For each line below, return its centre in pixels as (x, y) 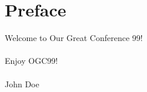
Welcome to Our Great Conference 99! (74, 38)
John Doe (22, 84)
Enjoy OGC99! (31, 61)
